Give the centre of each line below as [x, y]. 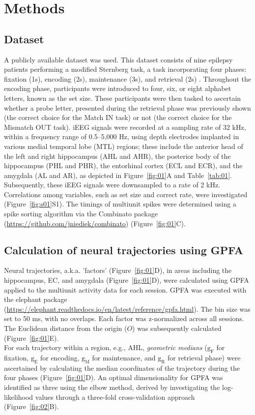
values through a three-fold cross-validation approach [115, 397]
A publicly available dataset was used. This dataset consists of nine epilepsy [118, 59]
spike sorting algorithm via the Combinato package [81, 214]
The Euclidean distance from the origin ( [66, 328]
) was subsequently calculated [177, 328]
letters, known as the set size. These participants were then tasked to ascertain [123, 98]
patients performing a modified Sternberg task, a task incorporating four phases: [125, 69]
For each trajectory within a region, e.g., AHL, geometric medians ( [106, 347]
